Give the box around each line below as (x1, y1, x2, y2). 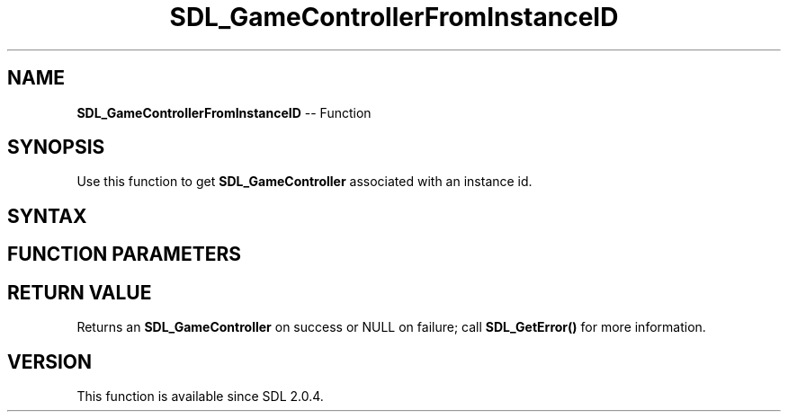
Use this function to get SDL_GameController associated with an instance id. (76, 174, 533, 190)
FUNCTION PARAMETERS (7, 243, 241, 266)
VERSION (7, 350, 93, 373)
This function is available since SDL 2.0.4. (76, 388, 324, 404)
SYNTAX (7, 204, 87, 227)
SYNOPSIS (7, 136, 105, 159)
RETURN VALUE (7, 281, 152, 304)
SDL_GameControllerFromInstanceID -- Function (76, 104, 372, 120)
